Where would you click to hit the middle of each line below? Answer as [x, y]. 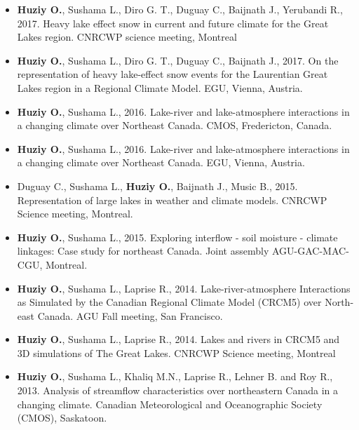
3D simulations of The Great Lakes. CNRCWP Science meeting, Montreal [176, 352]
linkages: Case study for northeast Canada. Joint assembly [143, 251]
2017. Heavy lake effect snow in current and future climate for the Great [173, 23]
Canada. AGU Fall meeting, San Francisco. [130, 315]
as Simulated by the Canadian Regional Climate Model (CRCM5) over [169, 302]
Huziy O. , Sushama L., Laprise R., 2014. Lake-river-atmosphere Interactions [184, 288]
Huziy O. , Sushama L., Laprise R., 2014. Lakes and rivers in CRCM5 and [178, 339]
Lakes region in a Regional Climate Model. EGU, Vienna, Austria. [160, 87]
